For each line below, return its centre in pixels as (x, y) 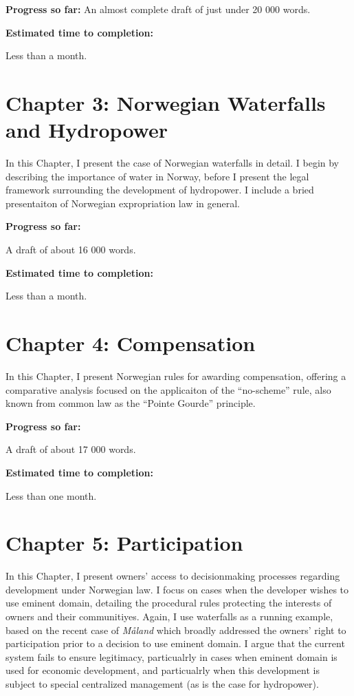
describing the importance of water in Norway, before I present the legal (157, 176)
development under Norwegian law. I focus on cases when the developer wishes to (177, 589)
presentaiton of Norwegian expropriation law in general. (123, 203)
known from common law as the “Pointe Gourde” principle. (131, 403)
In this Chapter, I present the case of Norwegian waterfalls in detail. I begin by (173, 163)
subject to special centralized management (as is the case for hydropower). (162, 684)
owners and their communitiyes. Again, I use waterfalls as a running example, (169, 616)
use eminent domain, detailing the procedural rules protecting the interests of (169, 603)
